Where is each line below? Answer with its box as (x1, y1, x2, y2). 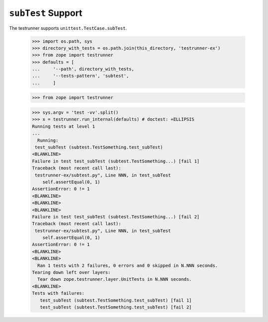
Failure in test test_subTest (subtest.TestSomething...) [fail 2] (32, 214, 200, 220)
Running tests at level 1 (32, 123, 95, 129)
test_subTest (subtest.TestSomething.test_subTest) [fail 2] (40, 304, 192, 310)
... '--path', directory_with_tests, (32, 66, 134, 72)
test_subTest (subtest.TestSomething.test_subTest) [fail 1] (40, 297, 192, 303)
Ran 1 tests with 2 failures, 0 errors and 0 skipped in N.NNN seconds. (37, 262, 218, 268)
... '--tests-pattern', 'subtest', (32, 73, 129, 79)
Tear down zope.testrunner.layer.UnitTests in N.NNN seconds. (37, 276, 192, 282)
